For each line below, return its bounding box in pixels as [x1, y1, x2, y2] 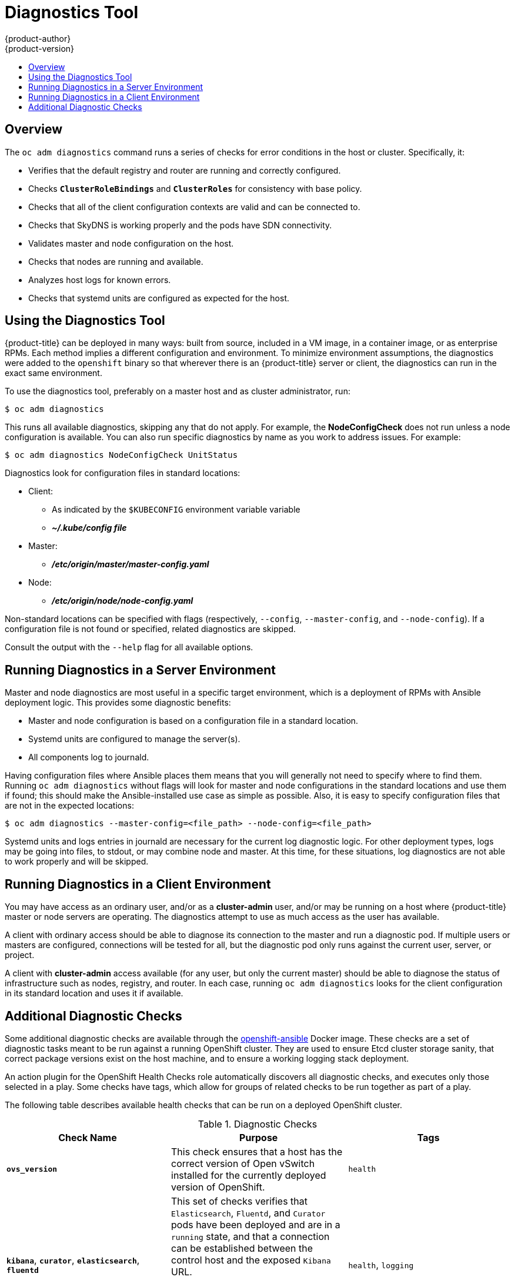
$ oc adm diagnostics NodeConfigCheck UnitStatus [5, 450, 238, 460]
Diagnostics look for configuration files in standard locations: [5, 468, 240, 478]
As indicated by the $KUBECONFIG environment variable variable [52, 504, 300, 515]
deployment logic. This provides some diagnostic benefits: [5, 697, 231, 708]
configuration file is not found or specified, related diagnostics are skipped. [5, 624, 296, 634]
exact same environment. [5, 368, 102, 378]
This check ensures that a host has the [171, 1145, 343, 1158]
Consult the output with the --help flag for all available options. [5, 642, 253, 653]
